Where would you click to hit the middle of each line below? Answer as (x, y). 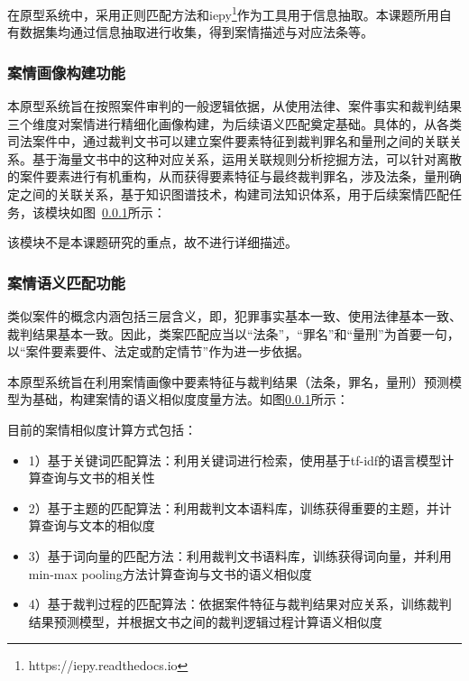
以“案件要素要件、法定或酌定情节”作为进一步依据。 (159, 351)
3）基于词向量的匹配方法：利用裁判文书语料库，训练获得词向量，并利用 (240, 555)
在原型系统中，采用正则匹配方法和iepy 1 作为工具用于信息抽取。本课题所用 (223, 13)
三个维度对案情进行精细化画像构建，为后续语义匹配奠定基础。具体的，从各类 (234, 123)
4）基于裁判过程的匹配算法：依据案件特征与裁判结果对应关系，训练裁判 (240, 604)
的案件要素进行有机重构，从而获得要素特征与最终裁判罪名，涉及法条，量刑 (228, 176)
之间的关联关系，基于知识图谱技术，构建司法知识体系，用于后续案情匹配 (234, 194)
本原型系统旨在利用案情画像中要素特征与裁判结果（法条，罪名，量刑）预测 (228, 381)
